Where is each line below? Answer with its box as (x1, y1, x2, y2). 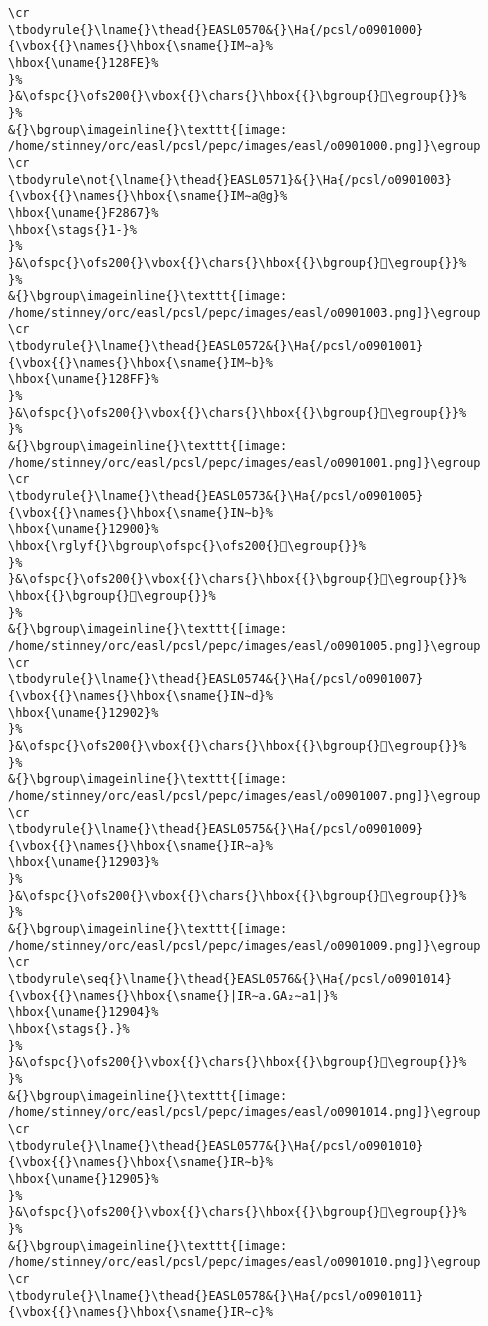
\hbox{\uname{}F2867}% (8, 205, 159, 220)
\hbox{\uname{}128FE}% (8, 55, 159, 70)
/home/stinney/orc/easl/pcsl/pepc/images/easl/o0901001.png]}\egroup (8, 455, 481, 470)
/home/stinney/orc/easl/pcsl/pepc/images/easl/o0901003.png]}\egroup (8, 305, 481, 320)
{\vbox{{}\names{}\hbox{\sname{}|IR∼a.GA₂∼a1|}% (8, 988, 338, 1003)
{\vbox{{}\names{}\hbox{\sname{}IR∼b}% (8, 1155, 273, 1170)
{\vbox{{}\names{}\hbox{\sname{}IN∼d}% (8, 688, 273, 703)
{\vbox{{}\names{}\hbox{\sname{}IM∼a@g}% (8, 189, 288, 204)
